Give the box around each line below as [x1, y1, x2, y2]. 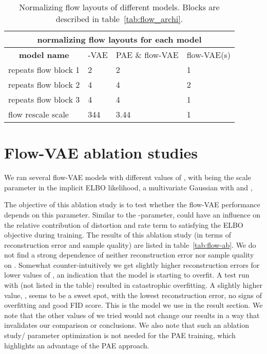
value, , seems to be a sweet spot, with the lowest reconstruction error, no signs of [4, 289, 262, 300]
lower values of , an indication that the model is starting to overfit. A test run [4, 269, 250, 280]
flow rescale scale [8, 108, 69, 120]
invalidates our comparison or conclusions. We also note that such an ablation [4, 320, 249, 330]
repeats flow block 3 [8, 93, 80, 105]
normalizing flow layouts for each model [37, 33, 202, 45]
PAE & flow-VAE [116, 49, 179, 61]
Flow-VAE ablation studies [4, 142, 198, 163]
